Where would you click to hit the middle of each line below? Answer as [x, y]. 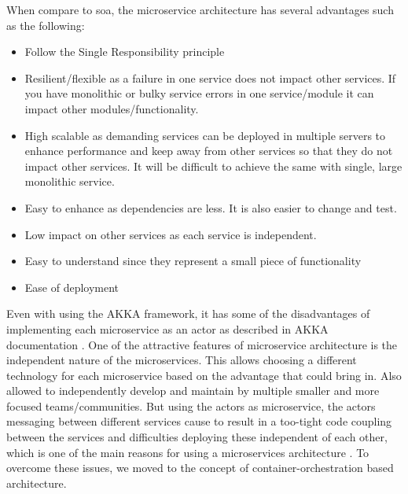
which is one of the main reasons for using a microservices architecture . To [188, 452]
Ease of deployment [72, 287]
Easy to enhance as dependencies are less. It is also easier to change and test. [211, 207]
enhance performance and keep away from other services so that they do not [209, 151]
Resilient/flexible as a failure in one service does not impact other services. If [210, 77]
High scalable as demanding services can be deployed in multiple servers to [205, 135]
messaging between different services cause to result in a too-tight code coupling [199, 421]
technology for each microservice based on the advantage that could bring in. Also [204, 375]
